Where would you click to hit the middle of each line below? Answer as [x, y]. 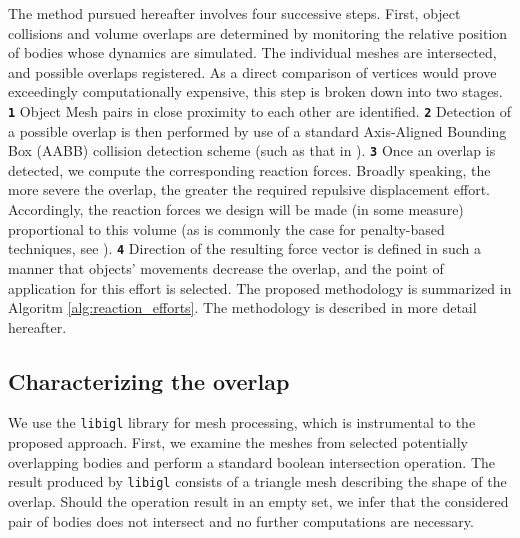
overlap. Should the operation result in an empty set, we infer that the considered [258, 500]
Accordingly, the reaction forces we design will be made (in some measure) [236, 209]
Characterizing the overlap [149, 380]
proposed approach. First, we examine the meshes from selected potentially [238, 442]
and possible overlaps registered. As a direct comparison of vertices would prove [252, 71]
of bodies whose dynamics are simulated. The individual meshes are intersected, [252, 52]
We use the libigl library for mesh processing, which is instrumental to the [242, 422]
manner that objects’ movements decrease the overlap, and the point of [226, 267]
